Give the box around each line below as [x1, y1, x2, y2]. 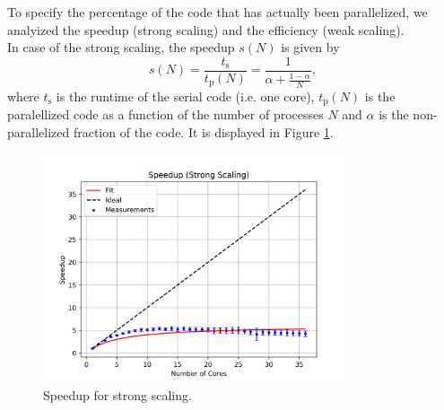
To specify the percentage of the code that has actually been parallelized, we [7, 3, 428, 21]
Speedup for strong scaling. [43, 385, 192, 404]
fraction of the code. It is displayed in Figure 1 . [73, 123, 334, 142]
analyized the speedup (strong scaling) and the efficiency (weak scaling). [7, 20, 405, 39]
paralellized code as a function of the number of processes [7, 105, 324, 124]
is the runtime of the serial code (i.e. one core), [56, 87, 315, 106]
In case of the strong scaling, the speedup [7, 38, 235, 57]
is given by [281, 38, 340, 57]
